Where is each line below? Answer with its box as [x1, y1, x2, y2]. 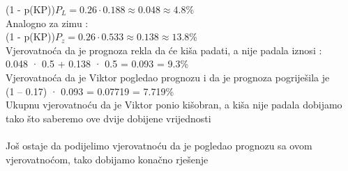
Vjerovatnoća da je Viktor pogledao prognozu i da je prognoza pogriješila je [6, 70, 330, 84]
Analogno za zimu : [6, 15, 89, 30]
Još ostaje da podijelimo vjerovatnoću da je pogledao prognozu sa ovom [6, 138, 312, 152]
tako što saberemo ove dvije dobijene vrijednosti [6, 111, 211, 125]
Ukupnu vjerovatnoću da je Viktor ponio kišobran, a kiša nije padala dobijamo [6, 97, 342, 112]
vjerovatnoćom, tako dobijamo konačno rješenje [6, 152, 209, 166]
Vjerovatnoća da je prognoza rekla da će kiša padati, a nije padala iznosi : [6, 42, 322, 57]
